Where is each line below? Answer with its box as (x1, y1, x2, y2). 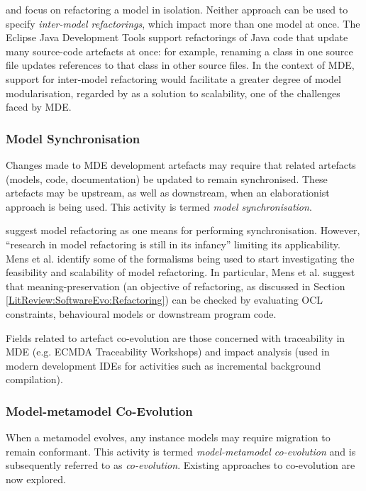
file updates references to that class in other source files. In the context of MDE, (6, 57, 355, 72)
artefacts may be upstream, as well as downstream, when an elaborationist (6, 185, 330, 200)
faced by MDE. (6, 99, 72, 114)
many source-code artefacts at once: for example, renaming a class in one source (6, 43, 353, 58)
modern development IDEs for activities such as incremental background (6, 358, 321, 373)
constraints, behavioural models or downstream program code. (6, 306, 277, 321)
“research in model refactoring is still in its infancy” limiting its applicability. (6, 236, 340, 251)
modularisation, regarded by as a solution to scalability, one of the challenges (6, 85, 340, 100)
